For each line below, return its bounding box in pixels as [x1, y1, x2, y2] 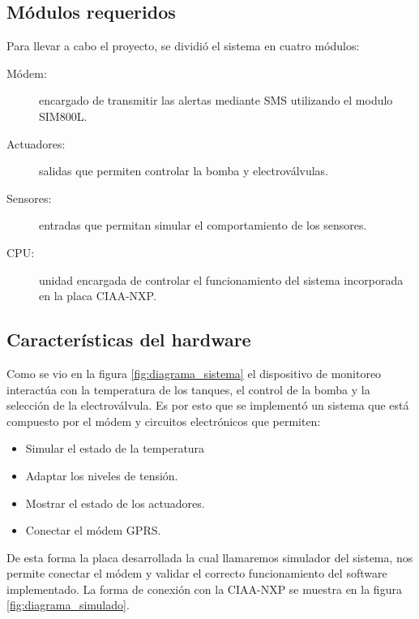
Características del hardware [6, 327, 251, 352]
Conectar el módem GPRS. [25, 522, 161, 539]
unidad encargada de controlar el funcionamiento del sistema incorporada [39, 271, 404, 288]
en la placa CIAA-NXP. [39, 287, 156, 304]
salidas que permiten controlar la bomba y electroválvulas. [39, 162, 328, 179]
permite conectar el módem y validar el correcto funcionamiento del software [6, 565, 387, 582]
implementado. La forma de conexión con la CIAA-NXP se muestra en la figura [6, 580, 402, 597]
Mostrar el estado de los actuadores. [25, 494, 205, 511]
